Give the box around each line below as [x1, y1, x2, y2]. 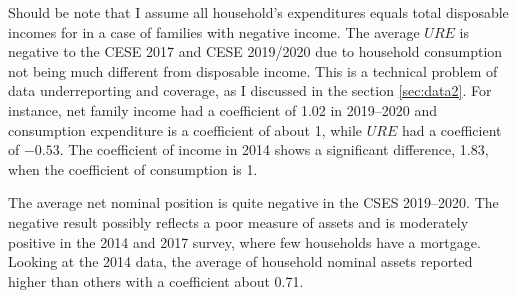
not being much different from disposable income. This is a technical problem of [8, 60, 498, 81]
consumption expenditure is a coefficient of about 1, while [8, 119, 363, 140]
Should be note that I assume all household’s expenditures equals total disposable [8, 2, 509, 22]
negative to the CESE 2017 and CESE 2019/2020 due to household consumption [8, 41, 503, 62]
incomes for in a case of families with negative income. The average [8, 21, 420, 42]
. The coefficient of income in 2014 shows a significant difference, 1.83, [59, 139, 489, 160]
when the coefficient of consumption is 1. [8, 158, 258, 179]
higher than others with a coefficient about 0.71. [8, 270, 304, 291]
